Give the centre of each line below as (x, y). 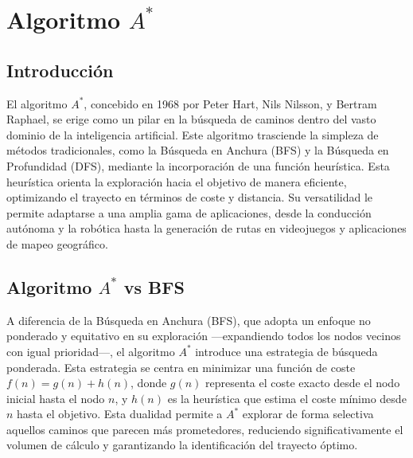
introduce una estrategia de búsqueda (286, 351)
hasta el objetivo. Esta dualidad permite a (120, 414)
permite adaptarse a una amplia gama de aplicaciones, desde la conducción (189, 212)
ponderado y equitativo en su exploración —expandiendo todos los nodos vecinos (204, 336)
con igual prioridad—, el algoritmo (91, 351)
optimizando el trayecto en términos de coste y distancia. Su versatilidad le (190, 197)
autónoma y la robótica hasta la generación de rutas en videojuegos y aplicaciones (206, 228)
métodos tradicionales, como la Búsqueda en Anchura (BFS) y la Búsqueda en (198, 150)
